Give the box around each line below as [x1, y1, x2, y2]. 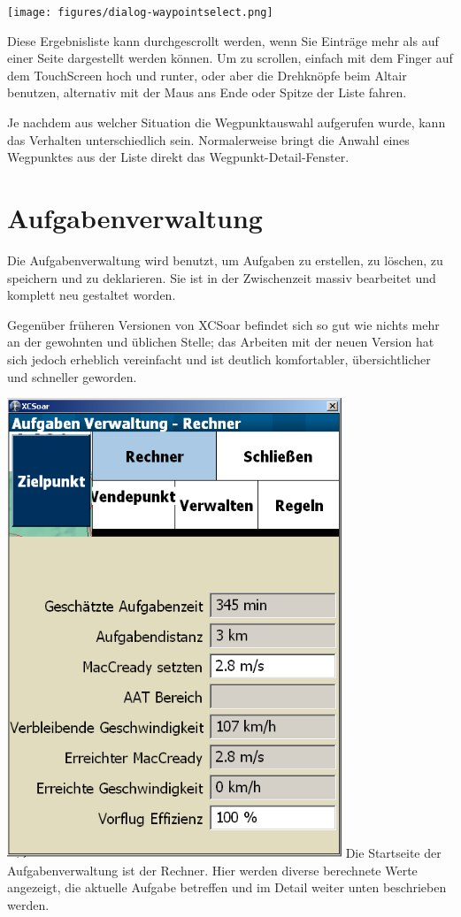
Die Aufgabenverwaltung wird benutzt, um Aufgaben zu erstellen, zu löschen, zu [7, 250, 443, 269]
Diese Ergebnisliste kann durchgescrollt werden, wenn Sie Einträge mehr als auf [7, 31, 439, 50]
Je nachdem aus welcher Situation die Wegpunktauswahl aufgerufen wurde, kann [7, 113, 446, 132]
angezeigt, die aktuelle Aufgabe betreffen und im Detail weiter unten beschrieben [7, 878, 447, 897]
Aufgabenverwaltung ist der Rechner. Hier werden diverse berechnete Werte [7, 860, 418, 879]
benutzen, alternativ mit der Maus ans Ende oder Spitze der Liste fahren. [7, 83, 407, 102]
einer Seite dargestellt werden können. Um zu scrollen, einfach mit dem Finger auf [7, 49, 453, 67]
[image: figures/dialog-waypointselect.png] [7, 6, 273, 19]
